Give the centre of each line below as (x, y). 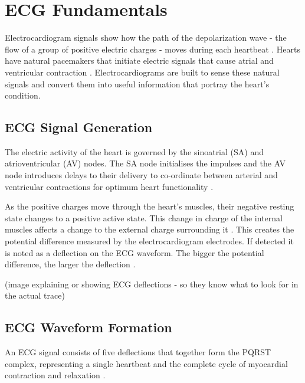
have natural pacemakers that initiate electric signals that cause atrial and (139, 60)
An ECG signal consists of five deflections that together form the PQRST (138, 352)
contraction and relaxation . (55, 375)
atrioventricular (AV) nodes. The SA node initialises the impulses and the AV (145, 163)
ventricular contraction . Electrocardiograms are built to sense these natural (142, 72)
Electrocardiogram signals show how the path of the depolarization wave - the (146, 37)
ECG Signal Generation (79, 127)
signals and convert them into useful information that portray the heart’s (137, 84)
